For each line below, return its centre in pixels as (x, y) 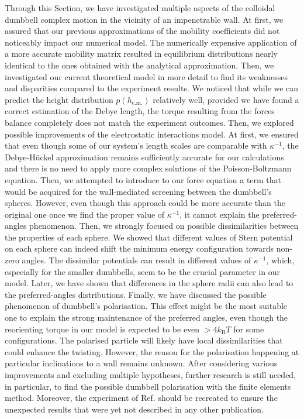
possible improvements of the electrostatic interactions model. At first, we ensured (152, 134)
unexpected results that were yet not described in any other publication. (134, 409)
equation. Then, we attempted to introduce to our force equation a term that (143, 179)
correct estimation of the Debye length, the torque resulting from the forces (140, 111)
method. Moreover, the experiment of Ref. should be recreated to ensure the (141, 398)
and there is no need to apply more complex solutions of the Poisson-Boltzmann (148, 168)
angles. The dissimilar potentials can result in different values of (137, 260)
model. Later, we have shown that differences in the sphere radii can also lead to (149, 283)
